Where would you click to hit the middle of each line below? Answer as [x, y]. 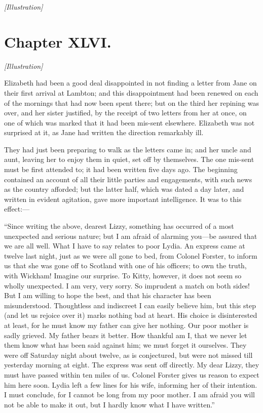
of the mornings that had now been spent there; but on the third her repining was [131, 102]
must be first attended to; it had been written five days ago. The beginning [121, 169]
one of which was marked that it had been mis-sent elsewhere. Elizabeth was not [129, 122]
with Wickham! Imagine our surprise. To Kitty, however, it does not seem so [123, 275]
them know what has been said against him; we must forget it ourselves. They [125, 345]
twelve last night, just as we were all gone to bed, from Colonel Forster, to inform [131, 255]
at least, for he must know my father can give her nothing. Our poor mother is [126, 325]
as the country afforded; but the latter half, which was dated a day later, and [124, 189]
